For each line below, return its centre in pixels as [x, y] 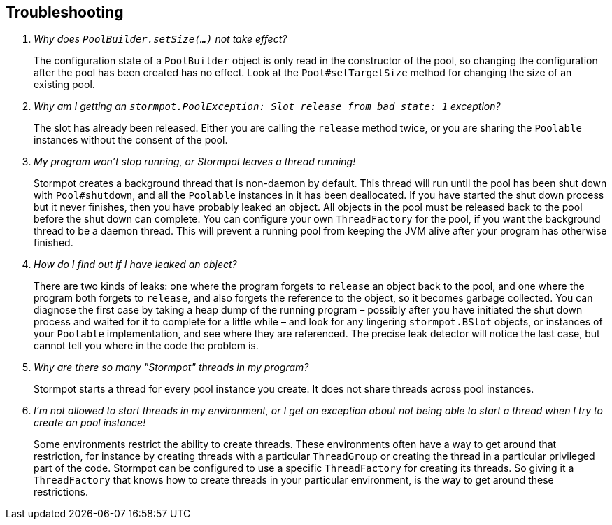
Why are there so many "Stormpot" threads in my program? [171, 367]
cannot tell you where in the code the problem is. [146, 346]
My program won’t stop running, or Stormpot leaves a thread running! [195, 162]
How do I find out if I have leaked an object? [135, 265]
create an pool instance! [90, 423]
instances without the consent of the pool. [131, 140]
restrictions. [61, 492]
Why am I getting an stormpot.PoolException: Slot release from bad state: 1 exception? [267, 106]
